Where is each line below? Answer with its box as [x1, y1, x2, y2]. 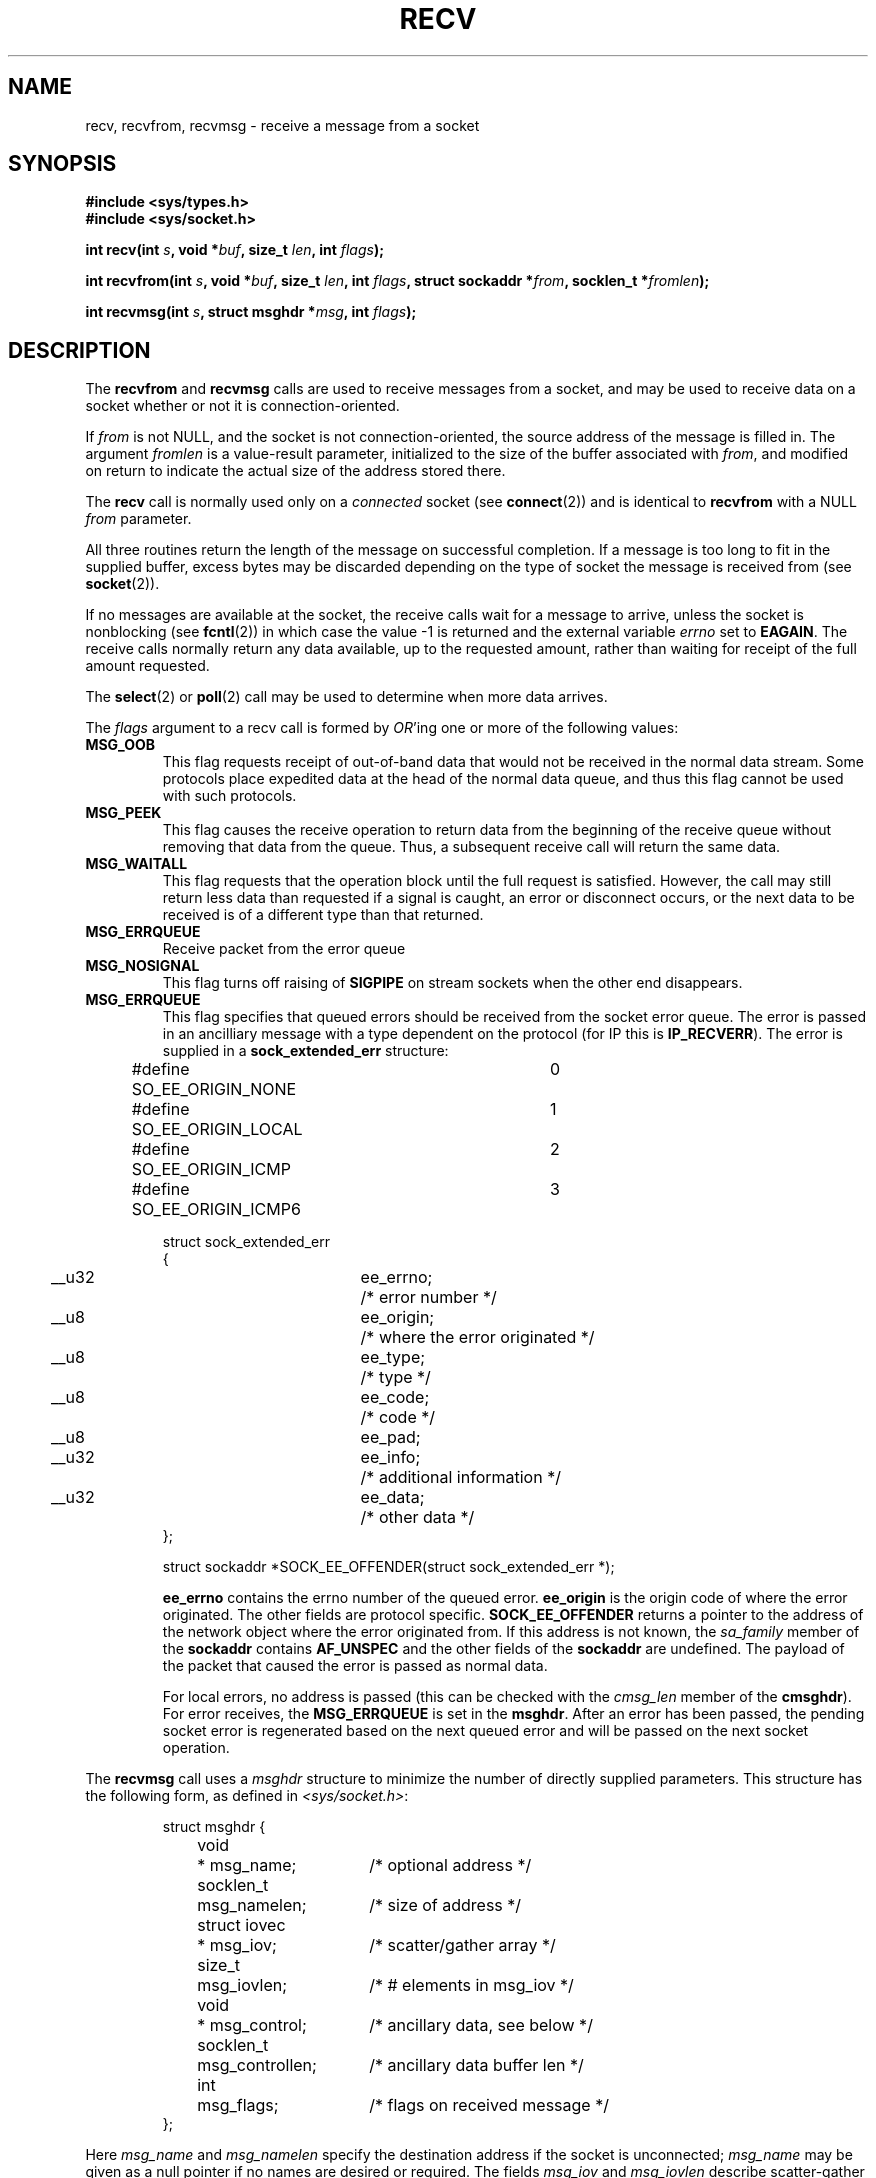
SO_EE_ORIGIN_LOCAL [131, 1119, 303, 1140]
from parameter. [85, 510, 192, 528]
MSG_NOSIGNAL [85, 957, 200, 975]
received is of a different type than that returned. [162, 906, 484, 924]
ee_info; [360, 1447, 421, 1468]
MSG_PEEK [85, 804, 162, 822]
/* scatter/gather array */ [369, 1935, 556, 1956]
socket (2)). [85, 575, 160, 593]
